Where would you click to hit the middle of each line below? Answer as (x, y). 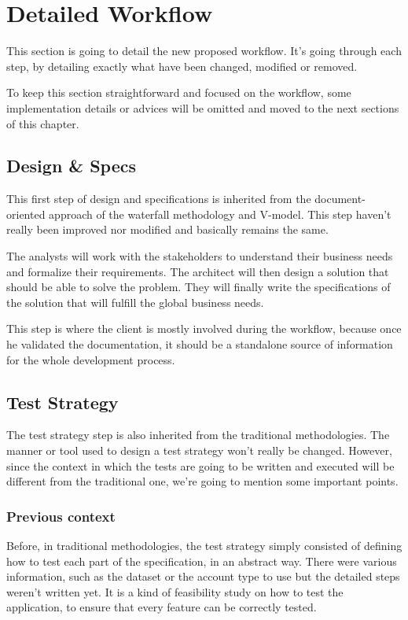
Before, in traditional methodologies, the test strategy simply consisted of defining (204, 546)
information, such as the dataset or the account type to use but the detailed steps (203, 576)
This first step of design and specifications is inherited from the (159, 199)
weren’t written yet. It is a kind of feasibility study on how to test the (175, 591)
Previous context (61, 516)
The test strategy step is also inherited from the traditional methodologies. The (198, 435)
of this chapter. (43, 123)
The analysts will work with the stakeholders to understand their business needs (200, 256)
